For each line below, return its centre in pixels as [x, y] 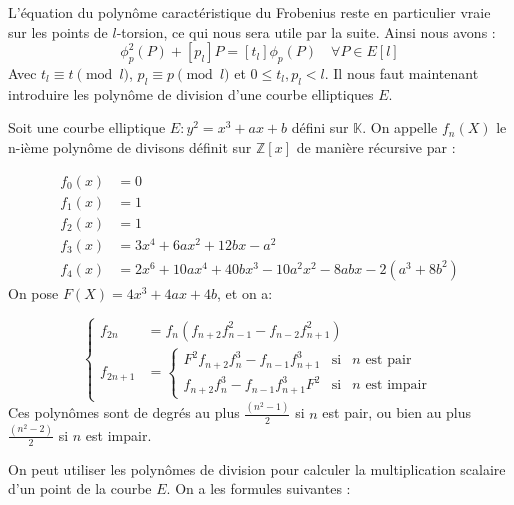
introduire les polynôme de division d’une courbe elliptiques [191, 93]
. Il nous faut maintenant [401, 72]
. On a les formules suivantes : [258, 488]
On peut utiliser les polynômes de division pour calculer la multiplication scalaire [257, 468]
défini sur [320, 127]
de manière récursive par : [376, 146]
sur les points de [58, 31]
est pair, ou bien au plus [397, 412]
